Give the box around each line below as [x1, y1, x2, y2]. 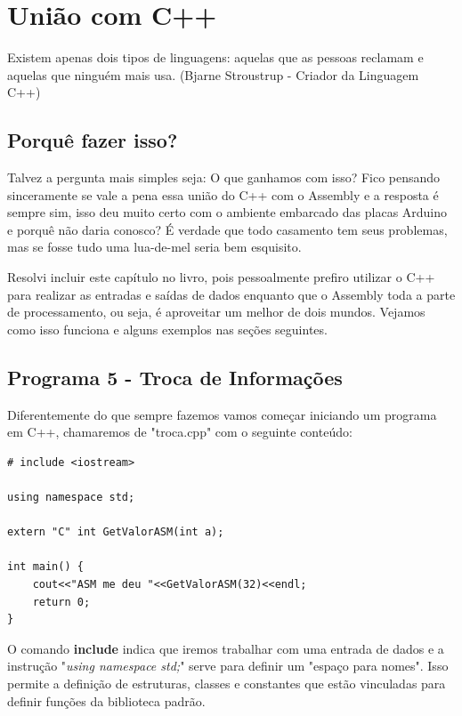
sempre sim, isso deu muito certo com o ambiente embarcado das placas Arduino [7, 203, 448, 221]
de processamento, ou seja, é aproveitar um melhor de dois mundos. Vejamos [7, 302, 426, 321]
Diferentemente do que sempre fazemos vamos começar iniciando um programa [7, 405, 437, 423]
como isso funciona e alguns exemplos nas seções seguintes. [7, 319, 328, 338]
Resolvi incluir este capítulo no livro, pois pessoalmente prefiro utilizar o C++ [7, 268, 435, 286]
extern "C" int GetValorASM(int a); [7, 526, 224, 539]
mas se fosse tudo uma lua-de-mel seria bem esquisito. [7, 237, 302, 256]
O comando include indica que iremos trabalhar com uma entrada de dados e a [7, 639, 444, 657]
